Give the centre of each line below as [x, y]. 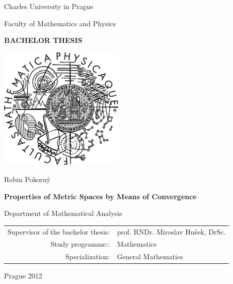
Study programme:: [80, 244]
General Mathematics [150, 257]
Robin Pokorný [27, 179]
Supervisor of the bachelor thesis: [59, 231]
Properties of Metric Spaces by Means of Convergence [100, 196]
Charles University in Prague [49, 6]
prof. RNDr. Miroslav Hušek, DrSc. [171, 231]
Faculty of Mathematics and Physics [60, 23]
